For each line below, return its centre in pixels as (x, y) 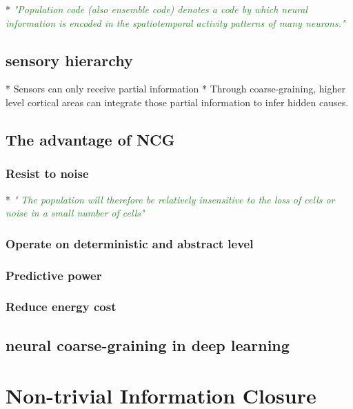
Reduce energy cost (61, 307)
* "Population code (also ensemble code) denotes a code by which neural (157, 9)
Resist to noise (47, 173)
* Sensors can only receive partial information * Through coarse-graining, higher (175, 89)
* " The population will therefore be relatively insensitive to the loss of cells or (170, 199)
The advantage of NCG (90, 139)
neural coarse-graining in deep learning (148, 345)
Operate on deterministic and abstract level (130, 243)
